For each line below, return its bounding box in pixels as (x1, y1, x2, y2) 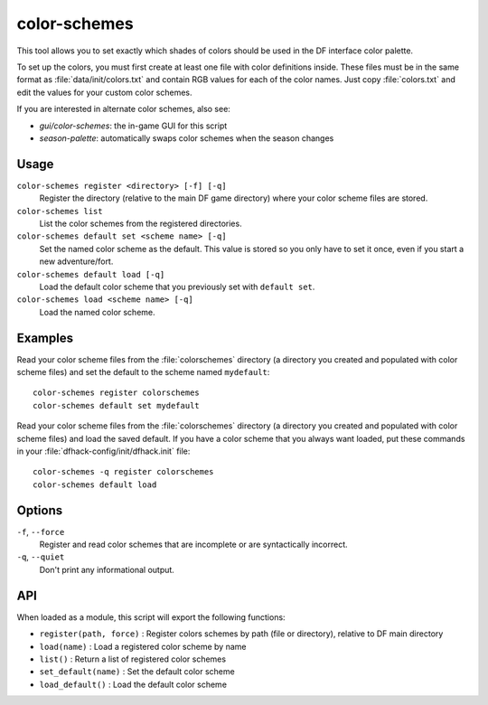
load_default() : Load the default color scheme (39, 679, 228, 690)
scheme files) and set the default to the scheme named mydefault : (16, 367, 270, 377)
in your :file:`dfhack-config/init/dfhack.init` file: (16, 446, 191, 456)
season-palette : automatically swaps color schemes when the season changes (39, 132, 334, 144)
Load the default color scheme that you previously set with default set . (39, 281, 315, 292)
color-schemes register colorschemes (33, 388, 201, 398)
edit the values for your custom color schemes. (16, 87, 193, 98)
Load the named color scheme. (39, 306, 155, 317)
